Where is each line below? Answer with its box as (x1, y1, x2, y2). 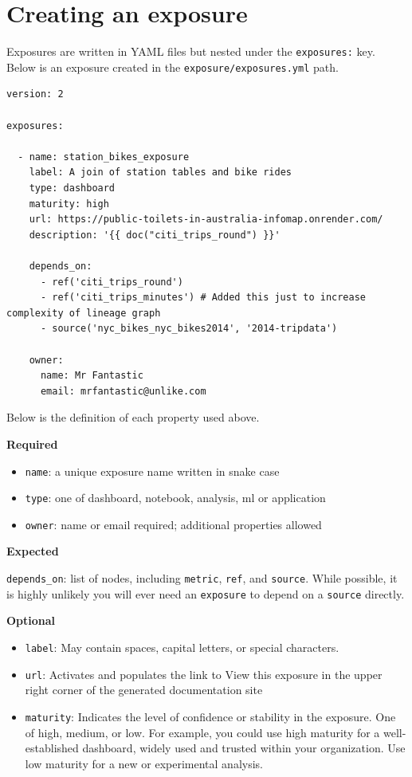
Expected (6, 543, 59, 559)
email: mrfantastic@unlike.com (40, 385, 206, 397)
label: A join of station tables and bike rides (29, 167, 292, 179)
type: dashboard (29, 182, 116, 194)
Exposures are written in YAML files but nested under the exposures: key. (6, 43, 375, 60)
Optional (6, 612, 56, 629)
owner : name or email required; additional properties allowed (25, 516, 322, 532)
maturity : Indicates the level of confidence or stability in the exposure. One (25, 708, 396, 724)
